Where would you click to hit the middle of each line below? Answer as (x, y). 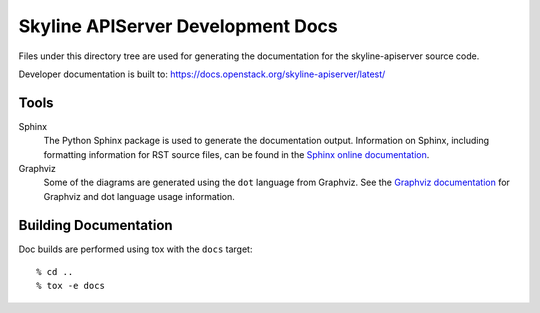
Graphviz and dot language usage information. (139, 196)
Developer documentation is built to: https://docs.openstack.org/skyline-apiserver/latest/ (202, 74)
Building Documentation (96, 225)
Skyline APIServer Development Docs (178, 26)
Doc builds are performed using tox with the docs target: (135, 249)
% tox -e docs (70, 286)
